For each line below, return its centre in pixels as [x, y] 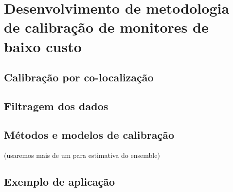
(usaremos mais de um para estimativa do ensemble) [82, 155]
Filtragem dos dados [56, 106]
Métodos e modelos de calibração [89, 134]
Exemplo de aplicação [60, 181]
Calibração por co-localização [79, 77]
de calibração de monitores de [106, 27]
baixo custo [43, 46]
